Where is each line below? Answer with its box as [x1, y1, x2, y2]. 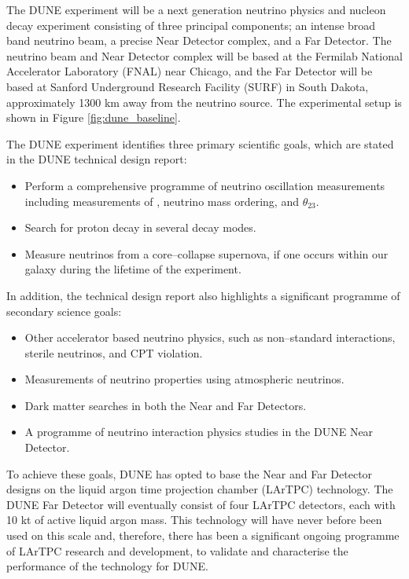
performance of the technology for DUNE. [6, 558, 208, 574]
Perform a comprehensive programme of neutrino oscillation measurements [24, 177, 385, 193]
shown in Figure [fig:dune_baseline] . [6, 109, 181, 126]
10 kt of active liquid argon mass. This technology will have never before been [6, 511, 382, 528]
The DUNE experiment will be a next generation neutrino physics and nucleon [6, 2, 386, 17]
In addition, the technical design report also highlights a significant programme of [6, 287, 400, 303]
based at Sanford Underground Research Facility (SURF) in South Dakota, [6, 78, 369, 94]
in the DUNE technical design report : [6, 151, 187, 167]
